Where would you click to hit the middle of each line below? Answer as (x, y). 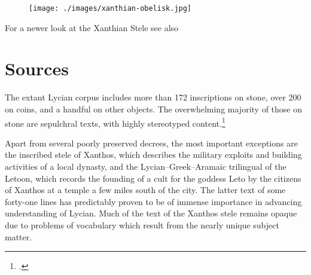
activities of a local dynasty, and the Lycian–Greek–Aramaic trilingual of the (146, 166)
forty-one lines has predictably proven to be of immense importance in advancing (153, 201)
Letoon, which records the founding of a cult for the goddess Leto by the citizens (153, 178)
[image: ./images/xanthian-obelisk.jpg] (110, 8)
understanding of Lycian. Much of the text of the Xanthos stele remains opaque (151, 213)
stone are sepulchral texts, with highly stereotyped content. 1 (115, 122)
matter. (19, 236)
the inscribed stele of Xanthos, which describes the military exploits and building (153, 155)
